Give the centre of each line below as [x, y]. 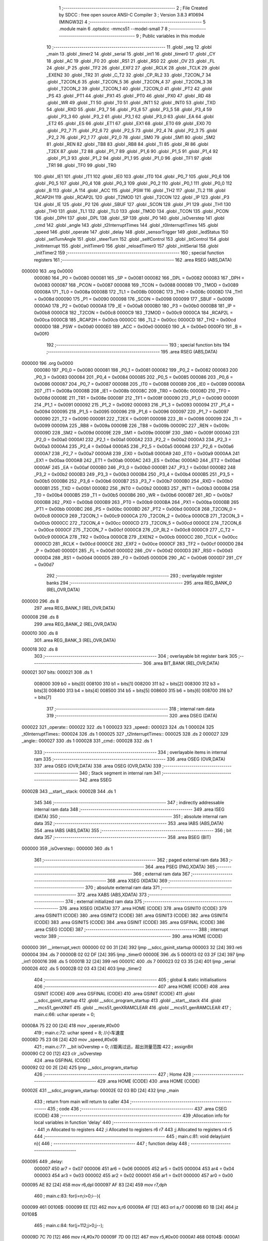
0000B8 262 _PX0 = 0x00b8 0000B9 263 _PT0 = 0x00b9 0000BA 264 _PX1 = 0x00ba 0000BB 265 [136, 502]
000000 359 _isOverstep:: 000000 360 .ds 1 [67, 848]
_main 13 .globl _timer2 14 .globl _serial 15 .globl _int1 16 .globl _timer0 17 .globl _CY [131, 54]
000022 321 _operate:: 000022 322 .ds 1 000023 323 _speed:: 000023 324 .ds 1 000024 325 [118, 727]
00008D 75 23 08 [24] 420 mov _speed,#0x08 [69, 1039]
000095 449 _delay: [42, 1162]
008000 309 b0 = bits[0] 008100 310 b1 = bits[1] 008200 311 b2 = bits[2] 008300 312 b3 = [127, 684]
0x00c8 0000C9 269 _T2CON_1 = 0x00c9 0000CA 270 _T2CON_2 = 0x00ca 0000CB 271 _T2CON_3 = [139, 516]
